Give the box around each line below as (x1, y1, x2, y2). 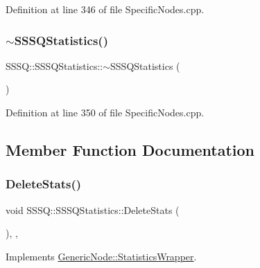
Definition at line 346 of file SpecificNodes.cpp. (6, 2, 205, 16)
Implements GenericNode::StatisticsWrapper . (6, 249, 197, 263)
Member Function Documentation (6, 139, 255, 160)
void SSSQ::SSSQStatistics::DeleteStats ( (6, 202, 180, 217)
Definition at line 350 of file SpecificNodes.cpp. (6, 105, 205, 119)
